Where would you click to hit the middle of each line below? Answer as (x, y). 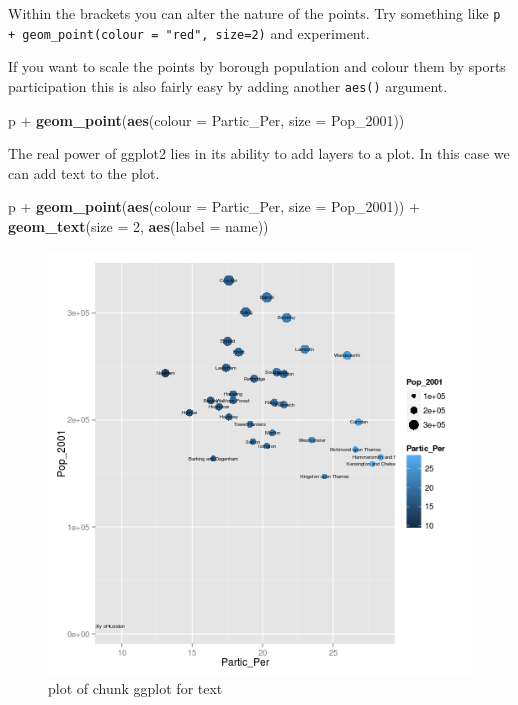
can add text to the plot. (84, 172)
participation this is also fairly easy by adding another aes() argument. (228, 85)
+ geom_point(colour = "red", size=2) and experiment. (189, 32)
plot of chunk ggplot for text (135, 688)
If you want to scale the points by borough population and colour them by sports (257, 66)
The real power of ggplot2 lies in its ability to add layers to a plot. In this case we (259, 153)
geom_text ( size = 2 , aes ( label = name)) (138, 225)
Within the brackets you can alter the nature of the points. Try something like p (254, 13)
